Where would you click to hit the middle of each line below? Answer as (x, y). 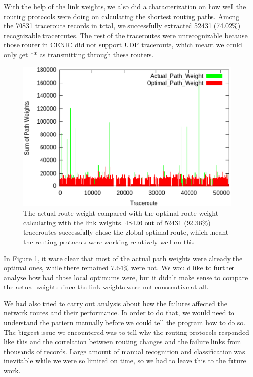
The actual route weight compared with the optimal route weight (121, 213)
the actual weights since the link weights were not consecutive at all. (106, 287)
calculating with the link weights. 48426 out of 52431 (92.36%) (117, 222)
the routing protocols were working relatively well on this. (110, 241)
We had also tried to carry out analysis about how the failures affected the (116, 303)
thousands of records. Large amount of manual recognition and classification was (125, 351)
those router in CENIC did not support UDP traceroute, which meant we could (123, 45)
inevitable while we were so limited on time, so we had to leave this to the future (125, 361)
